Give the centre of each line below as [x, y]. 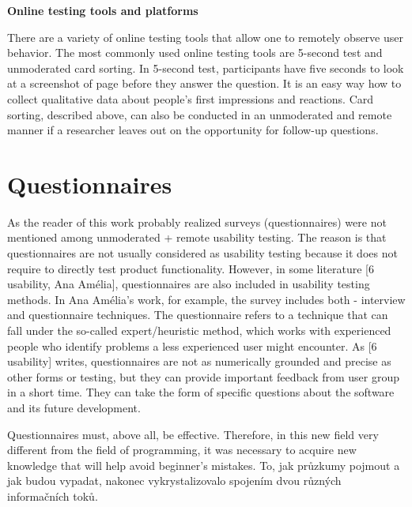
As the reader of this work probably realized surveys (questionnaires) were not [197, 222]
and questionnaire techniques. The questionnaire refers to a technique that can [198, 315]
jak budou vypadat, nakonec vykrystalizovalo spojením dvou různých [174, 481]
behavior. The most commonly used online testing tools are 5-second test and [195, 53]
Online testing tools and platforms [103, 10]
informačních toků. [53, 496]
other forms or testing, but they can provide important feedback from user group [204, 376]
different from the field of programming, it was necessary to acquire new [182, 450]
